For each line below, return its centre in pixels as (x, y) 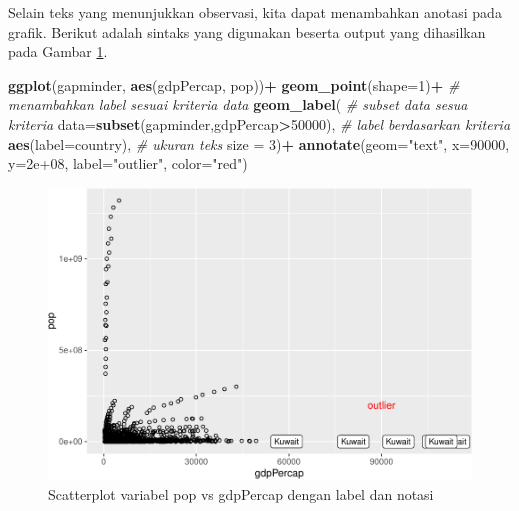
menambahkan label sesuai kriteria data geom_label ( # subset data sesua (238, 104)
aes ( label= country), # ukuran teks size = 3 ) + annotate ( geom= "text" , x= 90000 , (259, 143)
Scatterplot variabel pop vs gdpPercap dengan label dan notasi (241, 493)
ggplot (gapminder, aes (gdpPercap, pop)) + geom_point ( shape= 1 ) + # (234, 84)
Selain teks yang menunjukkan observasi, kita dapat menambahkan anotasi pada (255, 12)
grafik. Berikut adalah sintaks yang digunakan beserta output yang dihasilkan (247, 31)
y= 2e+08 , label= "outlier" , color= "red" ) (128, 163)
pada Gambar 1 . (58, 51)
